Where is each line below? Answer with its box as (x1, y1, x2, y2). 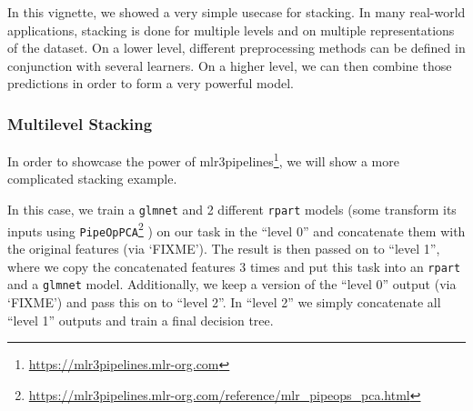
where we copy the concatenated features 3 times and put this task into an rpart (7, 256, 461, 276)
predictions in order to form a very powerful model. (7, 74, 294, 93)
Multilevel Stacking (7, 112, 153, 135)
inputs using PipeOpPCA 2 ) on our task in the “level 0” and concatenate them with (7, 218, 466, 240)
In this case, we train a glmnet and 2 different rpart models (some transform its (7, 200, 457, 219)
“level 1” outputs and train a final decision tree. (7, 310, 274, 329)
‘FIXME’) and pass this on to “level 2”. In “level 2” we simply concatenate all (7, 292, 441, 311)
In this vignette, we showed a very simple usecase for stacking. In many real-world (7, 3, 466, 21)
